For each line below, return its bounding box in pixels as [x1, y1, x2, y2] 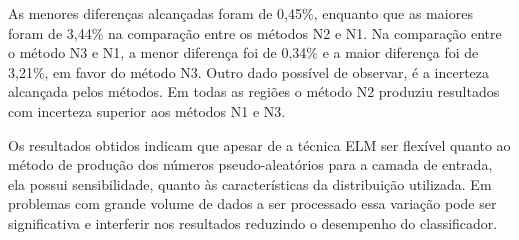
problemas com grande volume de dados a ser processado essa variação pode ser [8, 193, 497, 214]
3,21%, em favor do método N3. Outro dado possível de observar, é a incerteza [8, 61, 490, 82]
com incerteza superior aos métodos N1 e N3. [8, 100, 286, 121]
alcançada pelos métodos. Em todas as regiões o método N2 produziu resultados [8, 81, 500, 102]
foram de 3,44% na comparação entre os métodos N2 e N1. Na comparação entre [8, 22, 502, 43]
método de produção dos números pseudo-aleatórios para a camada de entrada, [8, 154, 493, 175]
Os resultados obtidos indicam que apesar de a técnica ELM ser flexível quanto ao [8, 134, 511, 155]
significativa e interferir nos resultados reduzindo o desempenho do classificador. [8, 212, 498, 233]
